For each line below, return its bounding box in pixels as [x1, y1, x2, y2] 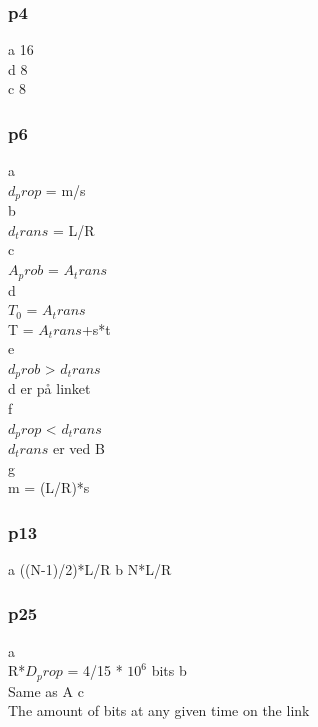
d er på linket [8, 378, 91, 399]
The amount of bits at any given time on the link [8, 700, 310, 721]
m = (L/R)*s [8, 477, 90, 498]
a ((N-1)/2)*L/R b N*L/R [8, 558, 172, 579]
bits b [151, 660, 187, 681]
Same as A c [8, 680, 84, 701]
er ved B [52, 437, 105, 458]
